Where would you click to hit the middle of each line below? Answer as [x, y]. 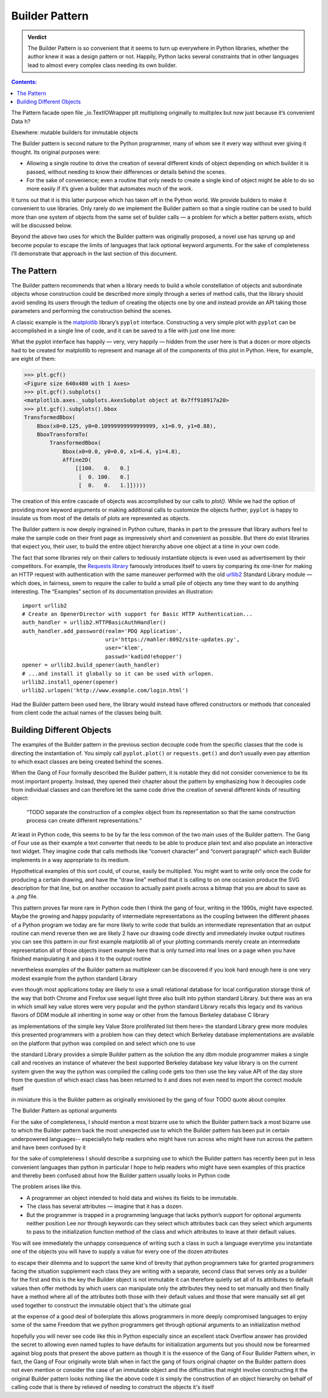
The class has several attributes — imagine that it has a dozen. [105, 1207]
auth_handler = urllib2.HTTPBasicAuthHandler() [94, 622]
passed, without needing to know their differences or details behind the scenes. [126, 172]
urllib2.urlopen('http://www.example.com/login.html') [105, 690]
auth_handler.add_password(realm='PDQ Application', [102, 631]
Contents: [24, 82]
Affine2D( [77, 460]
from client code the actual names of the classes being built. [87, 713]
